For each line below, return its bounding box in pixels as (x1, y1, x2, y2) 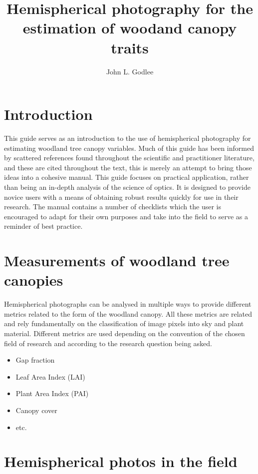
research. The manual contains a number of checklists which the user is (4, 201, 221, 212)
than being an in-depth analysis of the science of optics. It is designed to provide (4, 182, 251, 192)
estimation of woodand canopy (22, 17, 237, 38)
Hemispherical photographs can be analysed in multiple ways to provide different (4, 299, 252, 309)
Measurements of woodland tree (4, 250, 230, 271)
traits (111, 37, 149, 57)
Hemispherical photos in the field (4, 451, 238, 472)
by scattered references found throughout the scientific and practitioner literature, (4, 152, 255, 163)
